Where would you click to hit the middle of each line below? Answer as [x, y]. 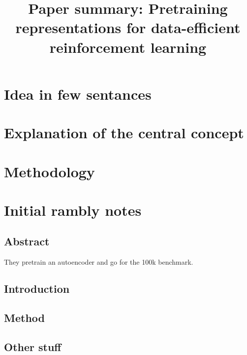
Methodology [49, 171]
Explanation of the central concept [124, 133]
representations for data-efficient [128, 27]
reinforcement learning [128, 47]
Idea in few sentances [78, 94]
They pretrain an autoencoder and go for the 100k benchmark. [99, 262]
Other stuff [33, 346]
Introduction [37, 289]
